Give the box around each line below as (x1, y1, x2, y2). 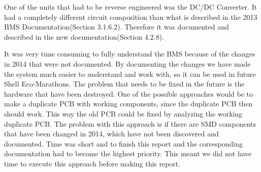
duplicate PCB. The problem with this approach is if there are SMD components (4, 118, 256, 129)
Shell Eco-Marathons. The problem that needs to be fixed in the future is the (4, 78, 245, 89)
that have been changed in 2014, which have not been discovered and (4, 128, 219, 139)
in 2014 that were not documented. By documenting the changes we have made (4, 58, 251, 69)
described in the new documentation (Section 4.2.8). (4, 31, 164, 42)
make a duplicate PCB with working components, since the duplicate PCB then (4, 98, 253, 109)
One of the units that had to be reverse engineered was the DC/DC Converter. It (4, 2, 257, 12)
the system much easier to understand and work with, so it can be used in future (4, 68, 256, 79)
